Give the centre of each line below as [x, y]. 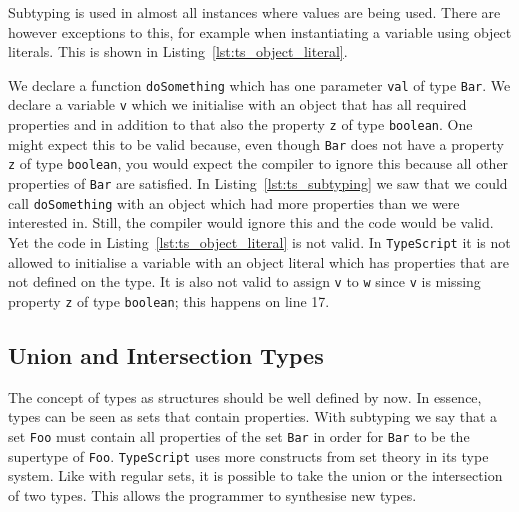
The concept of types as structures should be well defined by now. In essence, [245, 396]
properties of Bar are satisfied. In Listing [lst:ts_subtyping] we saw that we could [258, 183]
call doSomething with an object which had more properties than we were [234, 202]
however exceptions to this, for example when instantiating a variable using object [260, 31]
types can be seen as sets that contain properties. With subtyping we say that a [253, 416]
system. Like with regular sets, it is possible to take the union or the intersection [255, 475]
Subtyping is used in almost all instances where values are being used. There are [254, 12]
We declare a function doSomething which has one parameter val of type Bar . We [259, 84]
